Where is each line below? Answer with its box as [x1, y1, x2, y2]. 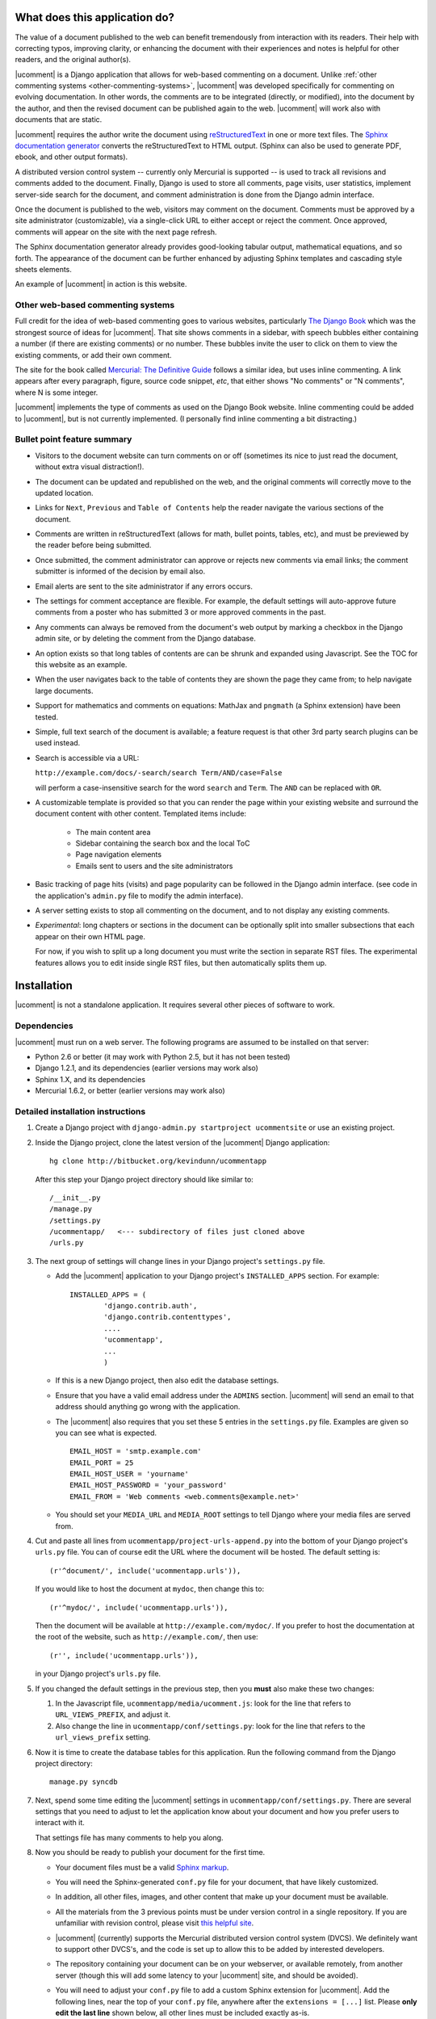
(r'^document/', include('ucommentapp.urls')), [49, 1566, 241, 1575]
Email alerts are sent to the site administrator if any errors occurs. [35, 581, 254, 591]
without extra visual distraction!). [35, 462, 145, 472]
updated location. [35, 488, 94, 497]
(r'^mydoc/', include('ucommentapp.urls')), [49, 1603, 229, 1612]
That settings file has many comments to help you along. [35, 1832, 224, 1842]
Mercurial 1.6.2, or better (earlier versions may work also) [35, 1086, 225, 1096]
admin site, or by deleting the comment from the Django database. [35, 634, 256, 644]
